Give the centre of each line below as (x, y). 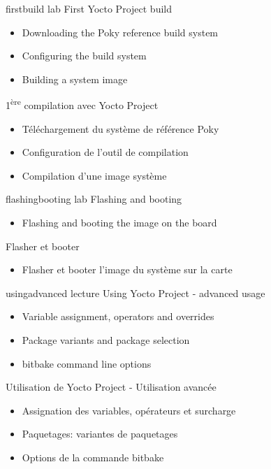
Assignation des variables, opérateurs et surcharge (129, 410)
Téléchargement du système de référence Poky (120, 128)
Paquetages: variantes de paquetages (100, 434)
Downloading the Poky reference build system (120, 32)
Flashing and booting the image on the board (119, 222)
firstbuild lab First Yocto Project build (89, 8)
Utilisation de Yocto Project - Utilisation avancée (111, 387)
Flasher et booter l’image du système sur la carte (127, 269)
